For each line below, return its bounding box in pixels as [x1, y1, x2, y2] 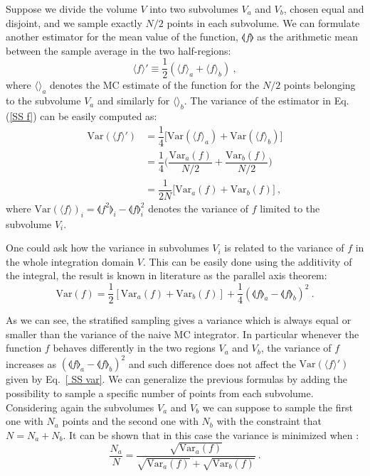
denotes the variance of [148, 200, 249, 215]
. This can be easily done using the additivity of [142, 254, 352, 269]
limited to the [260, 200, 320, 215]
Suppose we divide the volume [6, 1, 137, 16]
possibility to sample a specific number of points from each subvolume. [6, 386, 314, 401]
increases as [6, 356, 57, 371]
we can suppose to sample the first [202, 399, 353, 414]
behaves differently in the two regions [53, 340, 216, 355]
